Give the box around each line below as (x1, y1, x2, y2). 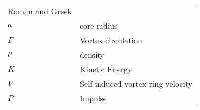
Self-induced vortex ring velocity (79, 78, 193, 89)
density (79, 49, 104, 60)
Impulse (79, 92, 107, 104)
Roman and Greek (8, 5, 72, 17)
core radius (79, 20, 118, 31)
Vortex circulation (79, 34, 142, 46)
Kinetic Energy (79, 63, 132, 75)
